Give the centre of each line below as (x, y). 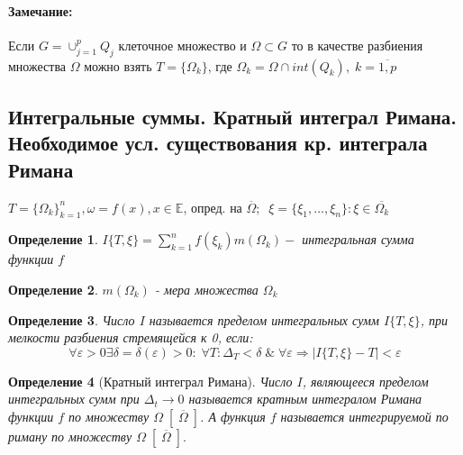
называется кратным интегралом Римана (305, 399)
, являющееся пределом (365, 381)
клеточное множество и (182, 45)
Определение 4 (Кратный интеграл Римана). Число (150, 381)
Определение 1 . (53, 239)
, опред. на (213, 207)
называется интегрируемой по (364, 416)
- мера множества (206, 289)
